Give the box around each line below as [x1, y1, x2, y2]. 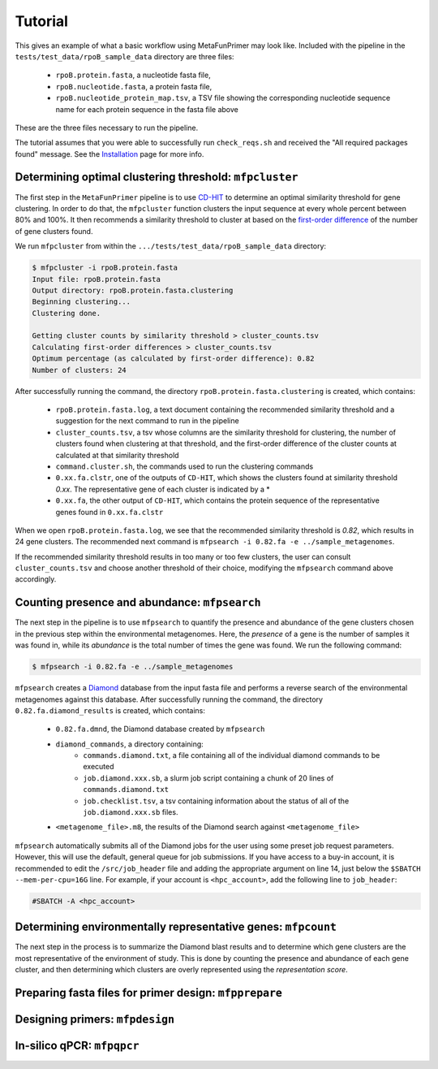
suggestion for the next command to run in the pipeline [55, 416, 239, 426]
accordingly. [15, 574, 57, 584]
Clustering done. [32, 309, 101, 318]
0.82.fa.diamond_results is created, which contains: [15, 705, 206, 715]
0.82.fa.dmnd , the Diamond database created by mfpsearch [55, 724, 265, 734]
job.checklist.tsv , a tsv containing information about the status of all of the [83, 796, 350, 806]
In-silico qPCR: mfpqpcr [15, 1039, 140, 1053]
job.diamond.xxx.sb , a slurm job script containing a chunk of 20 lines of [83, 773, 334, 783]
